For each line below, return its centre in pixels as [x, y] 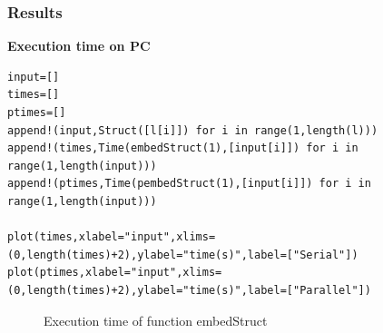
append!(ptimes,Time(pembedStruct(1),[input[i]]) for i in [189, 184]
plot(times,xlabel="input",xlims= [112, 237]
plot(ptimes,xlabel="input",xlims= [115, 273]
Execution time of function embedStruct [156, 320]
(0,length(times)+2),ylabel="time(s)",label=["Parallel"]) [189, 290]
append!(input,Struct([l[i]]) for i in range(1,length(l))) [193, 130]
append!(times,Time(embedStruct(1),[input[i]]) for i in [183, 148]
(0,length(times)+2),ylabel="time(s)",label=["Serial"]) [183, 255]
